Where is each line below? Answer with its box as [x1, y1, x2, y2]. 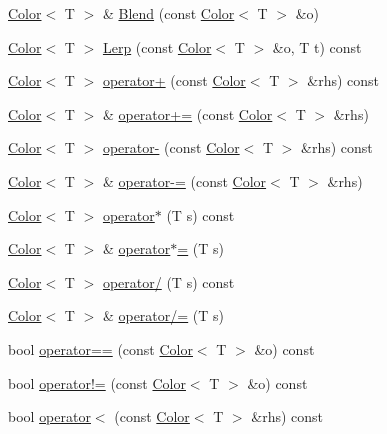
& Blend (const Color [102, 3, 235, 23]
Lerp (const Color [102, 36, 212, 57]
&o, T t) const [272, 36, 362, 57]
